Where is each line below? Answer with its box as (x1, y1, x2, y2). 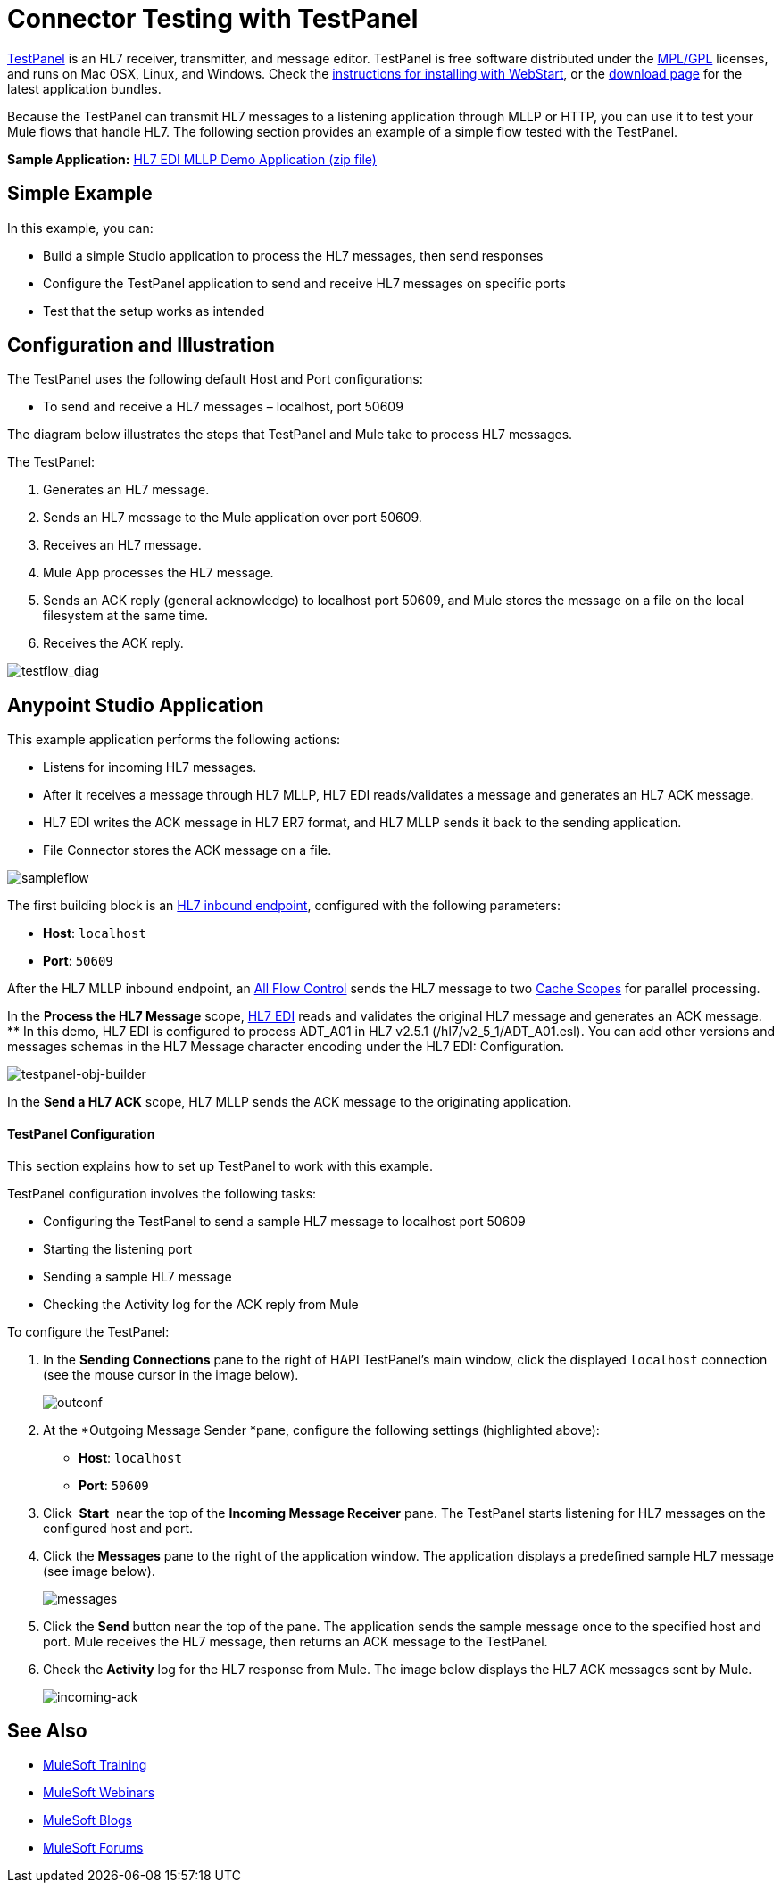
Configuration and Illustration (7, 334, 275, 357)
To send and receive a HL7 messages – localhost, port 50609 (43, 399, 403, 415)
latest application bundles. (7, 80, 162, 96)
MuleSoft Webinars (43, 1785, 155, 1801)
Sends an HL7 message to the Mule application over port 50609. (43, 510, 422, 526)
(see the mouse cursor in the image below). (43, 1366, 299, 1382)
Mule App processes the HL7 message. (43, 565, 274, 581)
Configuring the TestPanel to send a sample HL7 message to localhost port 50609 (43, 1213, 526, 1229)
